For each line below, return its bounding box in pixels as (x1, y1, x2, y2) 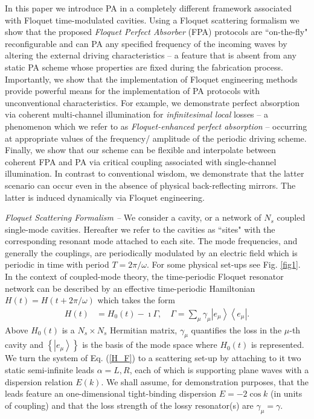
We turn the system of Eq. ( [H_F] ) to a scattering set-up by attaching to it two (5, 351, 301, 364)
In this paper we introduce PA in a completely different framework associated (5, 2, 292, 14)
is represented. (251, 338, 304, 351)
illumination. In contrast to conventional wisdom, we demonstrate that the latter (5, 167, 304, 180)
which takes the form (97, 294, 175, 306)
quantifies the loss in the (191, 323, 282, 336)
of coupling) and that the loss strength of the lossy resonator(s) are (5, 399, 254, 411)
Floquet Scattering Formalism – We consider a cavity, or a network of (5, 211, 261, 224)
